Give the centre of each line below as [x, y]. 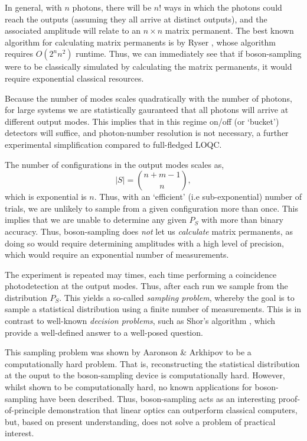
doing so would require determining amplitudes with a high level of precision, [144, 243]
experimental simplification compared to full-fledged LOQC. [113, 144]
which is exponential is [46, 197]
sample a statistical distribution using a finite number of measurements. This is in [153, 309]
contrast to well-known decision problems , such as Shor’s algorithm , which [140, 321]
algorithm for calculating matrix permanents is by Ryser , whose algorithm [140, 42]
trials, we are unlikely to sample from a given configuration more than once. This [152, 208]
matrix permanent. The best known [229, 30]
